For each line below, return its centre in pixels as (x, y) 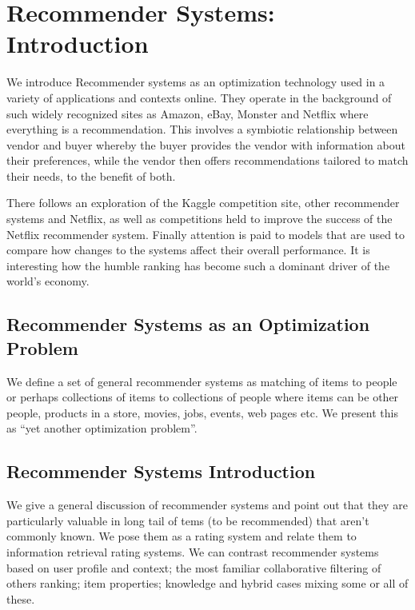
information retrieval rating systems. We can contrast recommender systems (193, 551)
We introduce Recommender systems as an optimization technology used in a (196, 82)
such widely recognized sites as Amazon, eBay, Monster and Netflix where (188, 113)
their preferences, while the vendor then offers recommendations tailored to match (207, 160)
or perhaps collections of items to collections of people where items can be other (203, 397)
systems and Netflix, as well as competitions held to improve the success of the (200, 219)
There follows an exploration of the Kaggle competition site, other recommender (203, 203)
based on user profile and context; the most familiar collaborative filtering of (194, 567)
